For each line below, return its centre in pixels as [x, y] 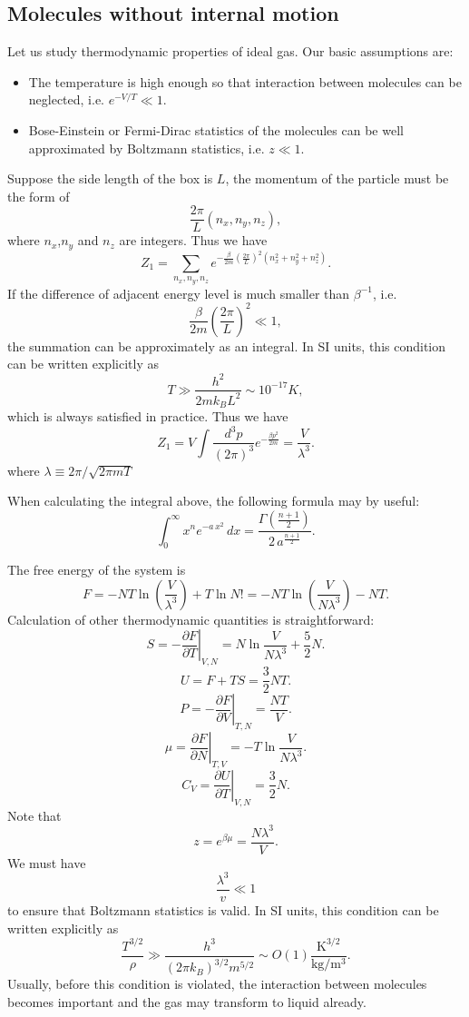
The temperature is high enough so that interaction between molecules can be [245, 81]
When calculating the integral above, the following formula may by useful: [214, 501]
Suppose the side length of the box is [110, 178]
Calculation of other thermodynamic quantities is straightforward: [191, 619]
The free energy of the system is [97, 570]
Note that [34, 815]
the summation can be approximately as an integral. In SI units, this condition [227, 346]
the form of [39, 196]
